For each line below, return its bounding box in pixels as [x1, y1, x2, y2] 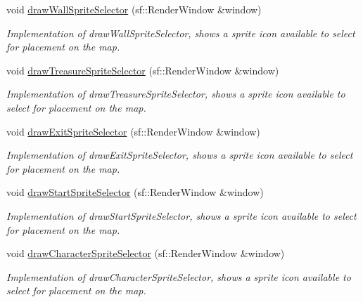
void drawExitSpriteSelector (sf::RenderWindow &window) [6, 124, 260, 138]
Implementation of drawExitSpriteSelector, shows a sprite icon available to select [6, 147, 353, 162]
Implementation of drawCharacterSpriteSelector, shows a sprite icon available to [6, 269, 351, 284]
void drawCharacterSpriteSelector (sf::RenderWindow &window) [6, 246, 285, 261]
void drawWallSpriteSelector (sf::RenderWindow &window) [6, 2, 262, 16]
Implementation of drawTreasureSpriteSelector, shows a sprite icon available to [6, 86, 345, 101]
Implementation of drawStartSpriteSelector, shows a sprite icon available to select [6, 208, 357, 223]
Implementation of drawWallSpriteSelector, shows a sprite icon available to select [6, 25, 355, 40]
